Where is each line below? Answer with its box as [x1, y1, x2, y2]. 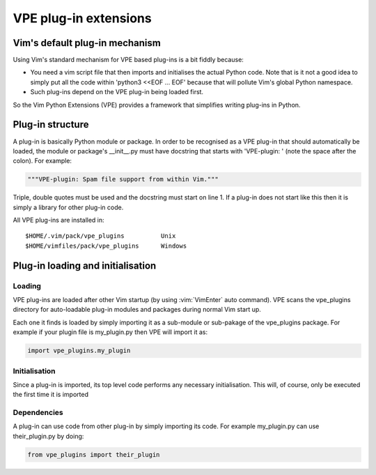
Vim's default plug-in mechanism [13, 37, 162, 49]
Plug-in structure [13, 119, 89, 130]
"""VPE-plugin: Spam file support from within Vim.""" [27, 175, 219, 183]
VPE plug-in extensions [13, 10, 152, 26]
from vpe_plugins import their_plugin [27, 451, 160, 458]
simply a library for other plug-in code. [13, 203, 124, 211]
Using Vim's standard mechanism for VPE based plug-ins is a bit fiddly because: [13, 56, 244, 64]
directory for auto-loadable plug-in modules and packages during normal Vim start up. [13, 306, 261, 314]
